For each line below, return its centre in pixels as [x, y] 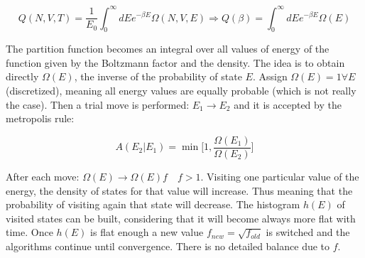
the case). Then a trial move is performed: [98, 104]
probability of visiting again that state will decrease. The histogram [153, 204]
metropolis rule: [40, 118]
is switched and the [308, 232]
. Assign [270, 76]
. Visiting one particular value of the [280, 176]
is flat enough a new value [147, 232]
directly [22, 76]
